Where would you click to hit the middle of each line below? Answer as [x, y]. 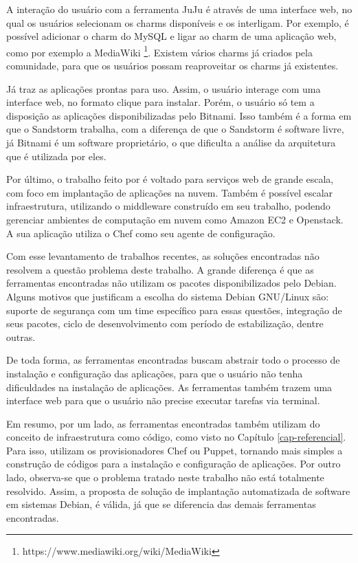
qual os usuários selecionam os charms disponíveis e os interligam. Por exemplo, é [178, 22]
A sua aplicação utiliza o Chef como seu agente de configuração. [141, 233]
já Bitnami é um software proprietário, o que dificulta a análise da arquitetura [171, 142]
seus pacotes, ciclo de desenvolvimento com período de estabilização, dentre [165, 323]
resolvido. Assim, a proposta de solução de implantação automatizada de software [178, 490]
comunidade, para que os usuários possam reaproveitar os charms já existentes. [172, 66]
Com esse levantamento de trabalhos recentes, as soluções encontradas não [163, 256]
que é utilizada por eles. [56, 156]
